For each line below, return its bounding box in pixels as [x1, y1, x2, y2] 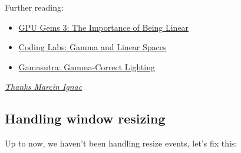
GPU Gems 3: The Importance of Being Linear [18, 21, 189, 33]
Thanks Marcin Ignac [5, 80, 82, 93]
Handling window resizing [5, 109, 166, 128]
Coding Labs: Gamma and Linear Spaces [18, 41, 167, 53]
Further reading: [5, 1, 64, 13]
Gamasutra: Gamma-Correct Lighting [18, 60, 155, 73]
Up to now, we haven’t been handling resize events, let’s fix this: [5, 137, 237, 149]
